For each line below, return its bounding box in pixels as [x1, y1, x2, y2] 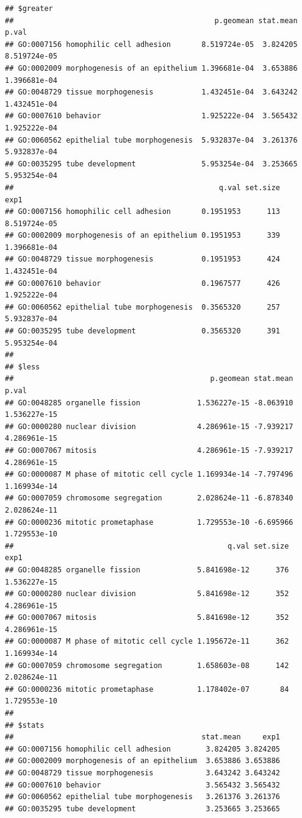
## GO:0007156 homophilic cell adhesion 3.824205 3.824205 [5, 744, 281, 753]
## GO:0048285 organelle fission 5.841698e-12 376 [5, 565, 289, 574]
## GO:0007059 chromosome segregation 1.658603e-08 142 [5, 661, 289, 670]
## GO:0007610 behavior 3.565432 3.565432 [5, 780, 281, 789]
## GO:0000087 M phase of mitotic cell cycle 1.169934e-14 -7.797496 [5, 470, 293, 479]
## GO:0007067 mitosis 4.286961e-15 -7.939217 [5, 446, 293, 455]
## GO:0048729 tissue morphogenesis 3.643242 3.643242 [5, 769, 281, 777]
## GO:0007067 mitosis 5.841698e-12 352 [5, 613, 289, 622]
